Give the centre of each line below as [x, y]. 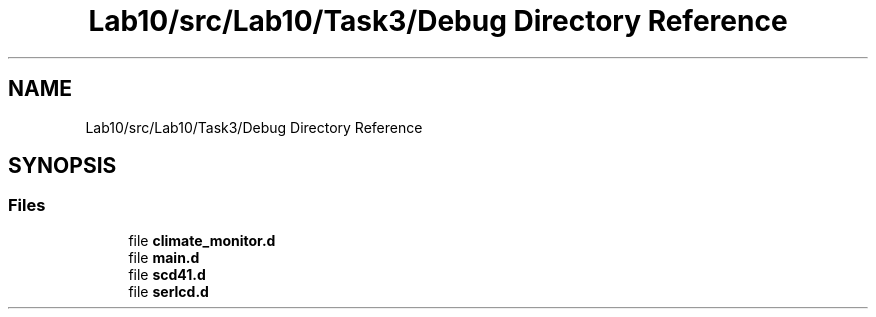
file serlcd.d [168, 291]
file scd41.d [167, 274]
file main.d [164, 257]
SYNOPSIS [62, 166]
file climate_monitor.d [202, 240]
